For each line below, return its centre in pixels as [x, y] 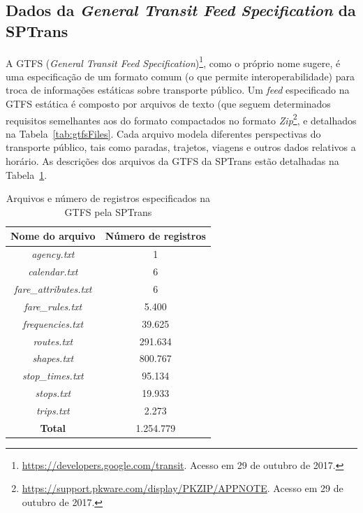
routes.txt [53, 341]
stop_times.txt [53, 376]
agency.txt [53, 254]
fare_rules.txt [53, 306]
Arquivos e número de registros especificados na [108, 198]
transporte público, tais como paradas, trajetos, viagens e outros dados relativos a [181, 147]
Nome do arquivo [53, 236]
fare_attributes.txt [53, 288]
